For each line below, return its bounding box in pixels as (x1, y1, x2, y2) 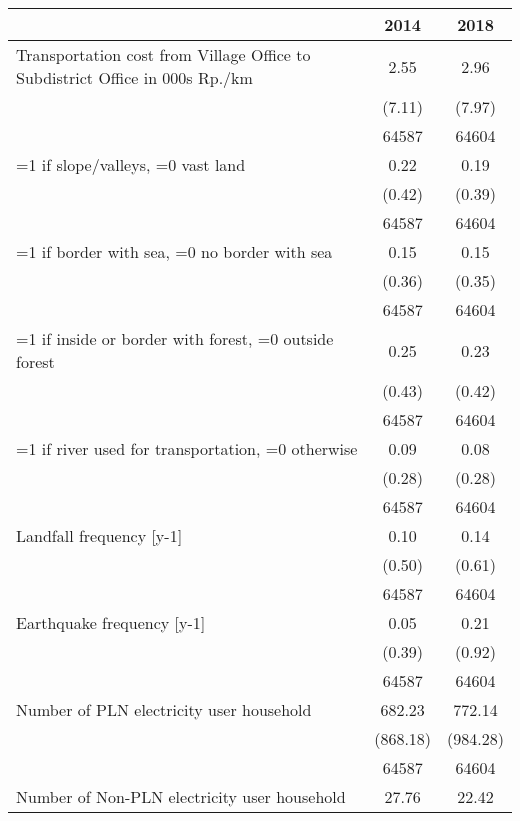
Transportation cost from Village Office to (16, 43, 311, 66)
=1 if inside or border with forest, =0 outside (16, 327, 334, 350)
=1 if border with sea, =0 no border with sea (16, 240, 333, 263)
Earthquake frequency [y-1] (16, 611, 206, 634)
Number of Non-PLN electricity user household (16, 785, 346, 808)
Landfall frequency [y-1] (16, 524, 183, 547)
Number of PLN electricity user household (16, 698, 312, 721)
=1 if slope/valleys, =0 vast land (16, 153, 246, 176)
